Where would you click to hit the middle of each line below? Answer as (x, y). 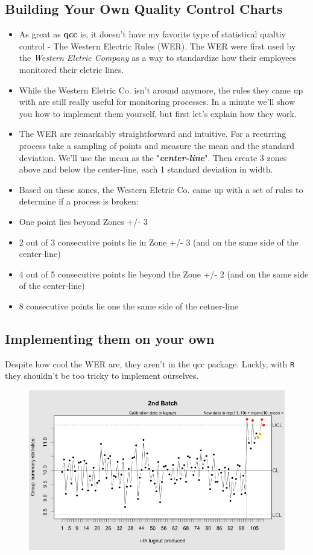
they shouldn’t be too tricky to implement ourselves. (102, 376)
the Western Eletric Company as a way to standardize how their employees (158, 58)
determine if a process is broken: (79, 201)
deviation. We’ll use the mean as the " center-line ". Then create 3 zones (153, 157)
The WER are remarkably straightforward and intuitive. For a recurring (153, 134)
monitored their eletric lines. (71, 69)
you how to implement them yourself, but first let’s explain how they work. (158, 113)
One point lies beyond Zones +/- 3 (83, 221)
